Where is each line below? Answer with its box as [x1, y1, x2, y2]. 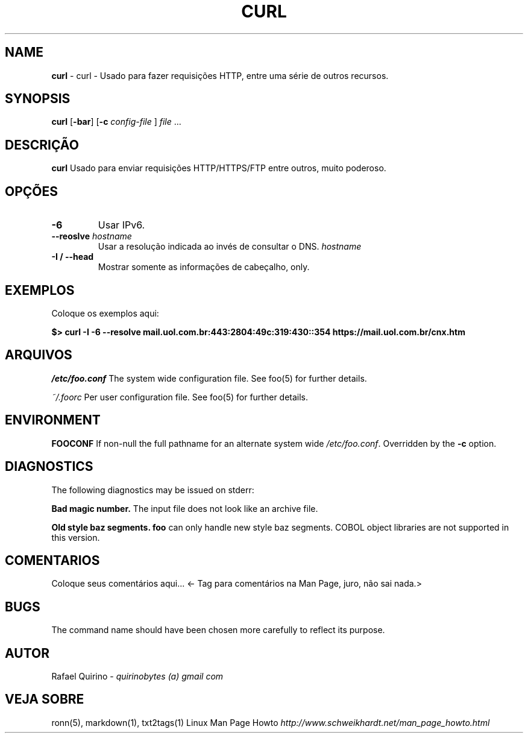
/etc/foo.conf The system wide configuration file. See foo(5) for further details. [51, 373, 367, 383]
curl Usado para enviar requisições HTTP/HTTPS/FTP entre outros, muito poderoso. [51, 163, 386, 174]
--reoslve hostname [51, 231, 132, 242]
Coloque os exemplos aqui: [51, 307, 159, 318]
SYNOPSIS [5, 91, 71, 107]
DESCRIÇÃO [5, 137, 79, 153]
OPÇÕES [5, 183, 58, 199]
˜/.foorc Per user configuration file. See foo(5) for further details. [51, 391, 309, 402]
